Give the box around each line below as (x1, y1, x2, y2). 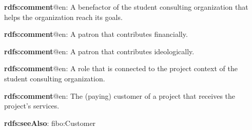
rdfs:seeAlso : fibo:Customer (4, 117, 96, 128)
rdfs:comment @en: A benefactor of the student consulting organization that (4, 2, 248, 12)
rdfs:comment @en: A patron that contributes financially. (4, 29, 188, 39)
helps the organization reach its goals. (4, 11, 123, 22)
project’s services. (4, 100, 60, 111)
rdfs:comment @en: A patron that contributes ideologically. (4, 46, 195, 56)
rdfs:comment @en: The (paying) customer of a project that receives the (4, 90, 236, 101)
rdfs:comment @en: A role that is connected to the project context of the (4, 63, 238, 74)
